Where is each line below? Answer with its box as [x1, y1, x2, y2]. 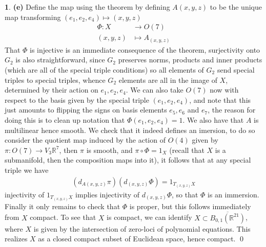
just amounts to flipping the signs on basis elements [5, 104, 167, 115]
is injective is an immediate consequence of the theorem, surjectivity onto [30, 44, 260, 55]
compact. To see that [30, 212, 96, 222]
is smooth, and [86, 144, 133, 155]
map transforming [5, 11, 61, 22]
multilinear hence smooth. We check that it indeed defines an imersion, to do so [5, 124, 255, 135]
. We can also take [126, 84, 183, 95]
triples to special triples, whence [5, 74, 106, 85]
